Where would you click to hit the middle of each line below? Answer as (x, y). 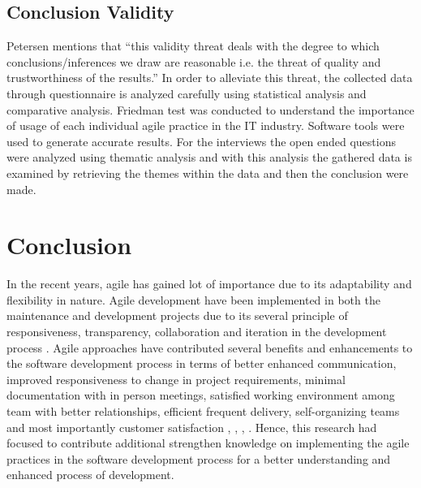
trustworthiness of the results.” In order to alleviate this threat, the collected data (210, 78)
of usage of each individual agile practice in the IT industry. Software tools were (206, 125)
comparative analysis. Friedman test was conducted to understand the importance (210, 109)
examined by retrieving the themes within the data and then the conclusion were (208, 173)
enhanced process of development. (90, 475)
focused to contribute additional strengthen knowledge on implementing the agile (208, 443)
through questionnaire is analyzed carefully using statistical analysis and (187, 93)
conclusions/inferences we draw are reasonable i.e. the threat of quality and (194, 61)
